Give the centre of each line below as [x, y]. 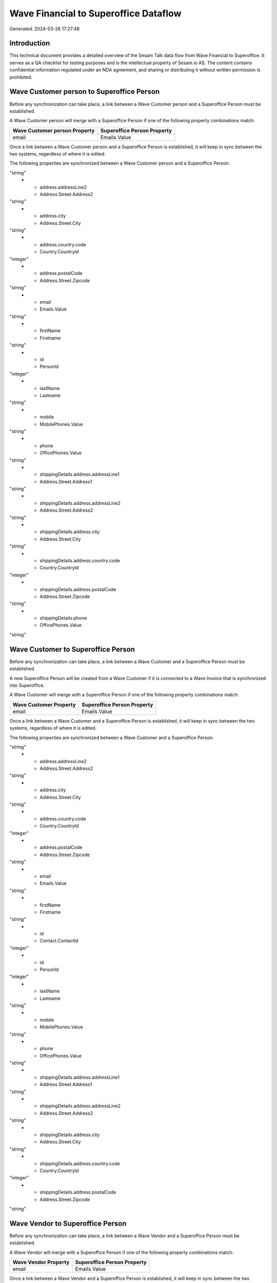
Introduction [30, 43]
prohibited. [21, 77]
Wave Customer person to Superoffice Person [85, 92]
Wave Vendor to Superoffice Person [68, 1223]
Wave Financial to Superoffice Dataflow [95, 13]
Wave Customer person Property [54, 130]
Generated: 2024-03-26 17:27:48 [45, 29]
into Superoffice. [27, 685]
